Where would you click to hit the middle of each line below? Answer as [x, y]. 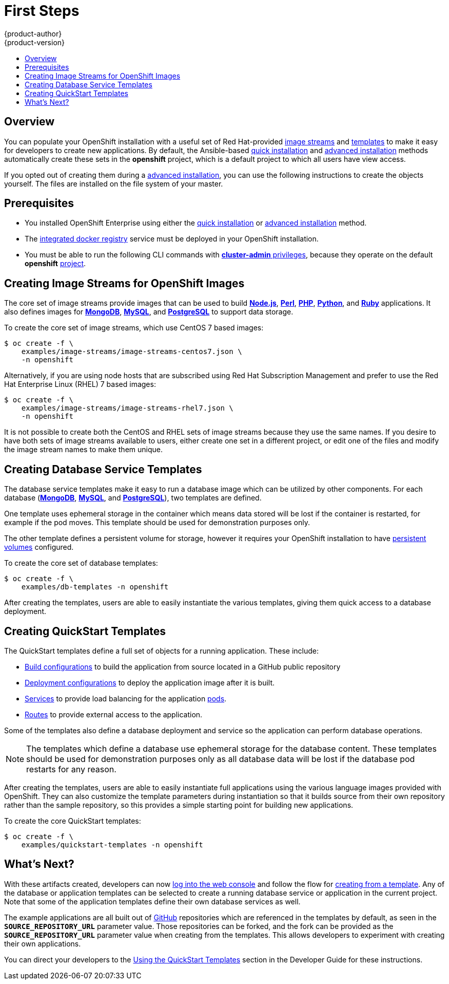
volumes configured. [39, 547]
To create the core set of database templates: [81, 563]
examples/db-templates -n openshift [95, 587]
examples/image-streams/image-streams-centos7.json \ [132, 352]
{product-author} [33, 33]
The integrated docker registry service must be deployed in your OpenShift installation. [172, 239]
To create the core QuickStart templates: [73, 821]
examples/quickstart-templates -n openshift [112, 844]
